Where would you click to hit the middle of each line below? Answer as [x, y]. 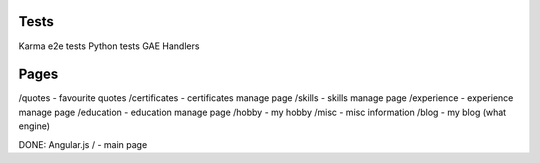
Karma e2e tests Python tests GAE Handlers [109, 46]
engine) [34, 126]
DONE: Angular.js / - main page [83, 144]
